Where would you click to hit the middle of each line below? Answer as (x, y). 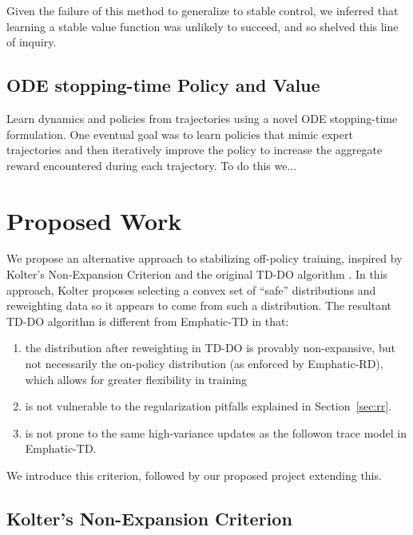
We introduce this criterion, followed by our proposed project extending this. (194, 476)
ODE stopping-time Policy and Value (163, 85)
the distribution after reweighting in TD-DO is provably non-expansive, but (210, 348)
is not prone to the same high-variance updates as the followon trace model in (216, 432)
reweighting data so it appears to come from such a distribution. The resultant (199, 305)
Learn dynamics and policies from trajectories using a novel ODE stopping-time (202, 118)
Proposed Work (94, 220)
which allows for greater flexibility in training (136, 379)
